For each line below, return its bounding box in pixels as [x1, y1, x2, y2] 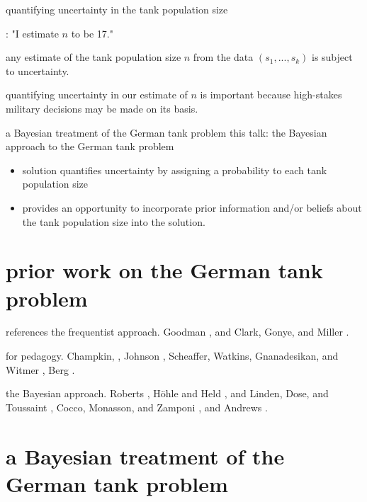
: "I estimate [6, 25, 59, 40]
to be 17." [71, 25, 113, 40]
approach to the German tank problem [6, 139, 174, 154]
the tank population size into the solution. [22, 214, 205, 229]
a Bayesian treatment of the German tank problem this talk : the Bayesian [6, 125, 327, 139]
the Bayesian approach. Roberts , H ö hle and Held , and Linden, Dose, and [6, 386, 329, 401]
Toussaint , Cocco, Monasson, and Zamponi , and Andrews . [6, 399, 268, 414]
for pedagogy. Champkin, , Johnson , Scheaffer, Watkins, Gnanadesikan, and [6, 348, 339, 363]
